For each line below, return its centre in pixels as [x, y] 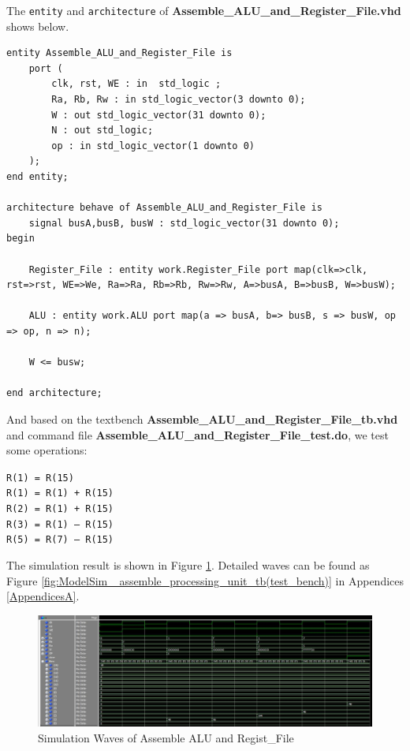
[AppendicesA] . [43, 596]
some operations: [47, 450]
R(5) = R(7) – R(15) [60, 540]
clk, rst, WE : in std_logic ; [136, 84]
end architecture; [54, 393]
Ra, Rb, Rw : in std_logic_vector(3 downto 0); [179, 100]
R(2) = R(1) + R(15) [60, 509]
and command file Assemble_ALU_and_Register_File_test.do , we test [198, 434]
